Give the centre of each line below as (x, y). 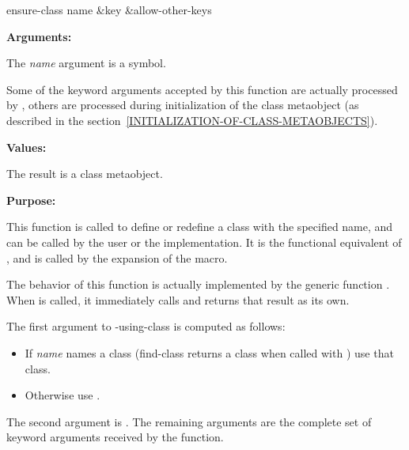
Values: (27, 147)
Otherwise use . (62, 395)
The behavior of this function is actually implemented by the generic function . (198, 284)
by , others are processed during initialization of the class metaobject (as (183, 105)
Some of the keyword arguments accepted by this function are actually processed (202, 89)
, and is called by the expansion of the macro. (117, 257)
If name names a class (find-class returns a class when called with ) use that (209, 352)
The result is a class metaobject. (85, 174)
